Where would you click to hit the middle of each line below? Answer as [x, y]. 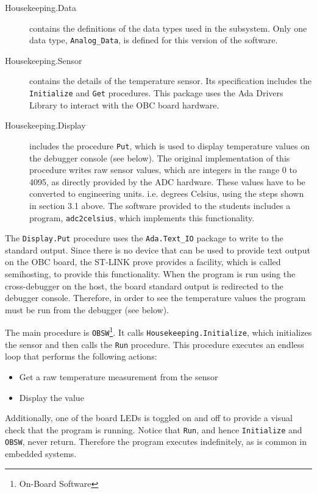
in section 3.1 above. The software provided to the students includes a [160, 205]
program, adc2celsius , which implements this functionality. [142, 217]
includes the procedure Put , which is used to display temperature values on [169, 145]
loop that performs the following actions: [81, 356]
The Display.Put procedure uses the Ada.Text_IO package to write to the [144, 238]
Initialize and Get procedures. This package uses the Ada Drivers [156, 93]
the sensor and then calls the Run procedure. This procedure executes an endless [155, 344]
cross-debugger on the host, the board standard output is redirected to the [144, 286]
